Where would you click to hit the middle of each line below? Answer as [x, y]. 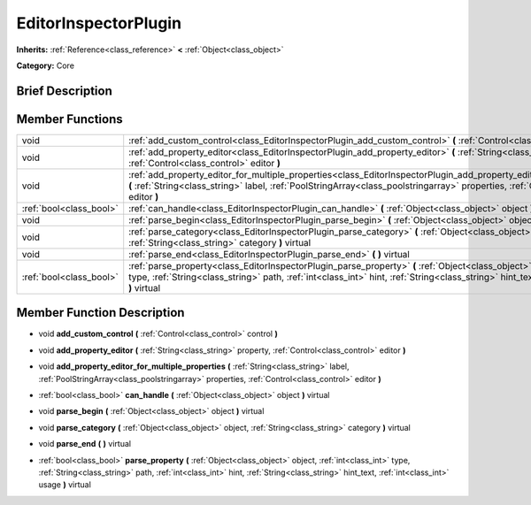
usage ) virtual [65, 485]
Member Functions [69, 119]
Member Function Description [100, 313]
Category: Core [46, 65]
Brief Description [64, 91]
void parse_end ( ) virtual [85, 444]
